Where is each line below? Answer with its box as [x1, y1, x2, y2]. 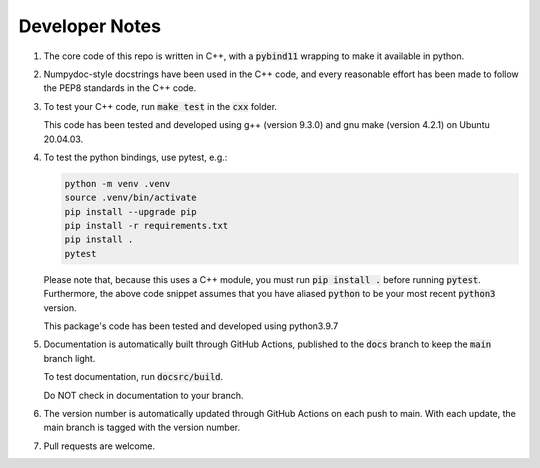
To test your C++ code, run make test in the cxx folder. [43, 100, 278, 112]
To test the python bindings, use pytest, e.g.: [43, 151, 228, 163]
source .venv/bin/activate [64, 192, 197, 204]
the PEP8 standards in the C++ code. [43, 82, 197, 94]
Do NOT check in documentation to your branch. [43, 389, 244, 401]
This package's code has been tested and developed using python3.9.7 [43, 320, 339, 332]
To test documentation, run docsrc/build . [43, 371, 224, 383]
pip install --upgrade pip [64, 206, 197, 217]
